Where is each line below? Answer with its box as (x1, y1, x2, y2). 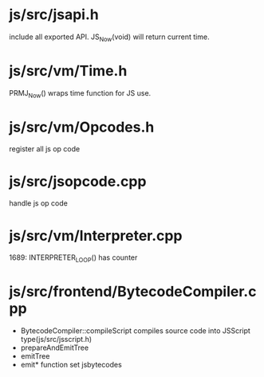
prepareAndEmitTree (20, 343, 89, 352)
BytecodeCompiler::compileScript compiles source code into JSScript (20, 326, 250, 336)
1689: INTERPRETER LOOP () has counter (9, 253, 138, 265)
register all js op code (9, 144, 81, 154)
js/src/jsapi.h (9, 6, 99, 24)
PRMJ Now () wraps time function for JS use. (9, 88, 152, 100)
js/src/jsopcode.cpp (9, 172, 147, 190)
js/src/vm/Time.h (9, 61, 128, 80)
